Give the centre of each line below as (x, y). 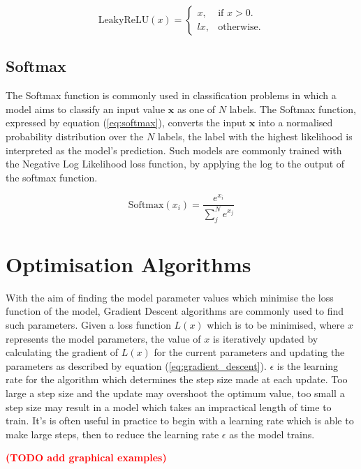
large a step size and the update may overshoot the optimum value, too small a (175, 393)
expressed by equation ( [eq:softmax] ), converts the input (126, 122)
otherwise (238, 27)
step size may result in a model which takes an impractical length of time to (169, 407)
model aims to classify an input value (86, 109)
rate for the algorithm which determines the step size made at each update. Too (177, 379)
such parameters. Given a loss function (88, 324)
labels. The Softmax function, (293, 109)
